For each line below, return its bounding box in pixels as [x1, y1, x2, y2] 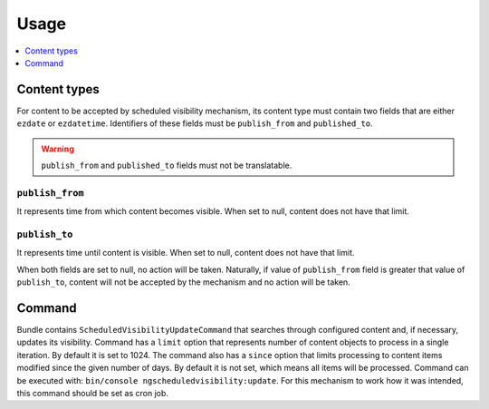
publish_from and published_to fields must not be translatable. [41, 160, 292, 171]
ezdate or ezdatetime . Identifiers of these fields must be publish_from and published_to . [16, 118, 373, 129]
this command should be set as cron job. [16, 387, 169, 398]
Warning [41, 143, 74, 154]
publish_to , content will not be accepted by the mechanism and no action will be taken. [16, 277, 350, 287]
